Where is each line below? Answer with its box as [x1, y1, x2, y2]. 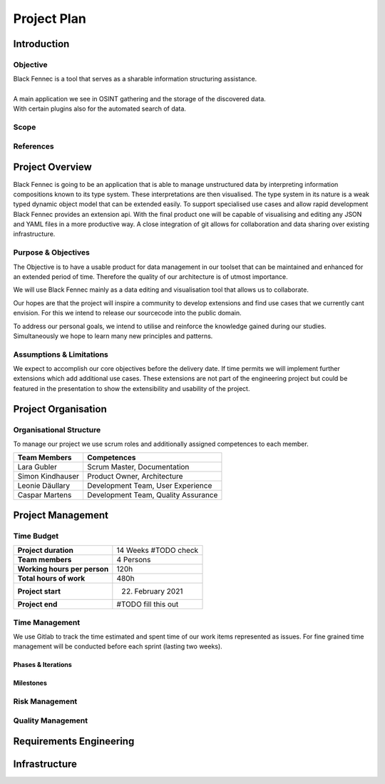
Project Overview [13, 161, 92, 173]
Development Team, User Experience [86, 481, 212, 491]
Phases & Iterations [13, 661, 73, 669]
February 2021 [134, 586, 183, 596]
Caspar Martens [17, 490, 72, 500]
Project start [17, 586, 61, 596]
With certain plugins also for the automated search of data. [13, 104, 187, 113]
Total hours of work [17, 574, 86, 584]
